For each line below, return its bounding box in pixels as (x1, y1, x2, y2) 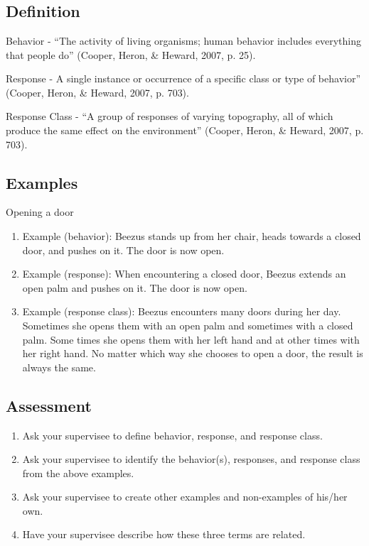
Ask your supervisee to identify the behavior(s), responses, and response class (22, 452, 360, 466)
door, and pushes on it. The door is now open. (22, 242, 225, 257)
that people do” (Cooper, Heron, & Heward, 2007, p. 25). (6, 47, 256, 62)
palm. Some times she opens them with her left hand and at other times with (22, 332, 360, 346)
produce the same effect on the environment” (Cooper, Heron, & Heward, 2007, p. (6, 122, 364, 137)
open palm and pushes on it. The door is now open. (22, 280, 247, 295)
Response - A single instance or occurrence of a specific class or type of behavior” (6, 71, 361, 86)
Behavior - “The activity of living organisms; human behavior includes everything (6, 33, 361, 48)
